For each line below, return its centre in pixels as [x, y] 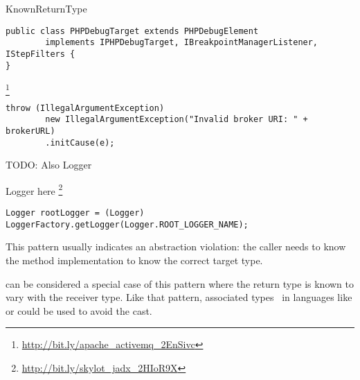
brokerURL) [30, 131]
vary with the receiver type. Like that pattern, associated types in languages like [179, 297]
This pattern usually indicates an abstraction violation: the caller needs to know [176, 247]
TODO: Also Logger [49, 165]
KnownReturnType [46, 8]
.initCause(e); [80, 142]
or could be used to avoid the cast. [79, 310]
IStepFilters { [40, 54]
